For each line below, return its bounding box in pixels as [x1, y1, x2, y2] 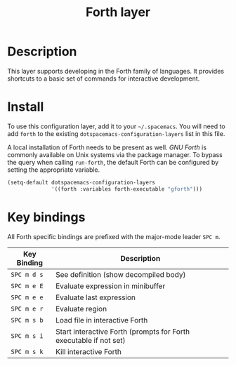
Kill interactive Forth [55, 346, 122, 356]
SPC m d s [11, 271, 44, 278]
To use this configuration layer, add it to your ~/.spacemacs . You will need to [7, 122, 226, 130]
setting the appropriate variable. [7, 165, 100, 174]
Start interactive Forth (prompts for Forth [55, 327, 190, 337]
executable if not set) [55, 335, 126, 345]
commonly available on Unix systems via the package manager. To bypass [7, 150, 223, 158]
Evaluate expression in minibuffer [55, 281, 166, 291]
